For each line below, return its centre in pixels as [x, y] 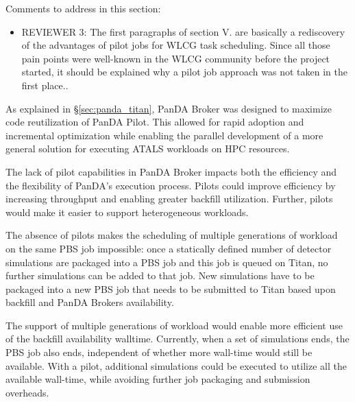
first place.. [45, 85]
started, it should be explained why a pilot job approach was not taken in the [184, 72]
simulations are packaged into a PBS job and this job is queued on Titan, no [167, 262]
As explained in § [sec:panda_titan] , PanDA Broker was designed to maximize [169, 108]
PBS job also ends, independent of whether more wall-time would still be [159, 352]
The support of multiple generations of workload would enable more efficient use [174, 325]
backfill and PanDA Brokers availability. [90, 302]
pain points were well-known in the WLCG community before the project [176, 58]
